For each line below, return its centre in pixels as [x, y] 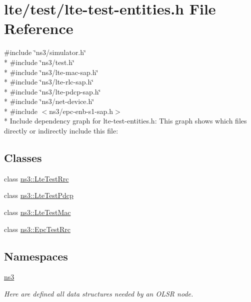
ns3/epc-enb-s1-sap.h [81, 111]
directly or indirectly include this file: [61, 131]
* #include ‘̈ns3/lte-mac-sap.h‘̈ [51, 72]
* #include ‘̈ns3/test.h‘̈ [39, 62]
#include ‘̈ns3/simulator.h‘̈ [45, 52]
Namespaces [36, 256]
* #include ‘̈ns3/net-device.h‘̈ [49, 101]
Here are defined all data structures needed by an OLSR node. [99, 294]
